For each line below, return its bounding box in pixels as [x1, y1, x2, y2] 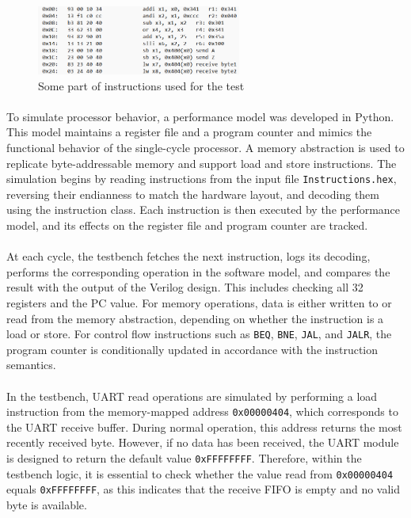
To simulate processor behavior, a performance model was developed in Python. [6, 108, 394, 124]
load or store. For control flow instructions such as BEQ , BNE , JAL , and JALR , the [6, 326, 392, 342]
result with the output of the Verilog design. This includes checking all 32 [6, 279, 363, 295]
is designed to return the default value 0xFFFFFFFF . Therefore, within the [6, 450, 362, 467]
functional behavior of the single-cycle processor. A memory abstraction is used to [6, 139, 405, 155]
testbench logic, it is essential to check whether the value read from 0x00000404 [6, 465, 394, 482]
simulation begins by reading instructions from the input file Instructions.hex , [6, 170, 397, 187]
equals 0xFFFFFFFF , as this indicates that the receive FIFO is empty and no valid [6, 481, 401, 497]
